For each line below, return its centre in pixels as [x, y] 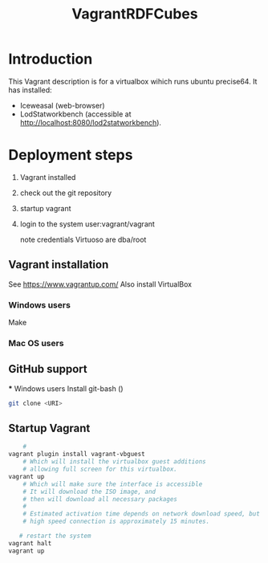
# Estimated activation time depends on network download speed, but [142, 514]
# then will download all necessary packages [100, 499]
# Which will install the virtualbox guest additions [114, 462]
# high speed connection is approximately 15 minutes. [116, 522]
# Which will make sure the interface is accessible [113, 484]
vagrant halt [30, 543]
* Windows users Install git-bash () [66, 388]
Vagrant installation [59, 265]
